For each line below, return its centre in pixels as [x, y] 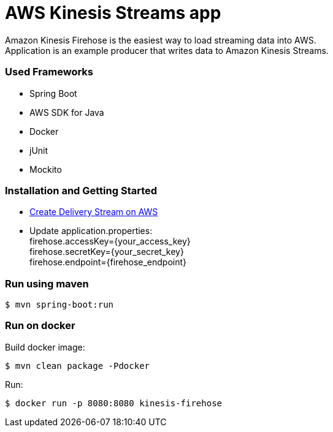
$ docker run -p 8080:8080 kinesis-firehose [114, 403]
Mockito [46, 169]
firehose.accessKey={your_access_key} [110, 241]
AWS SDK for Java [67, 112]
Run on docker [40, 326]
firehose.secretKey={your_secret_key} [107, 252]
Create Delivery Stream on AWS [94, 212]
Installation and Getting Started [81, 190]
